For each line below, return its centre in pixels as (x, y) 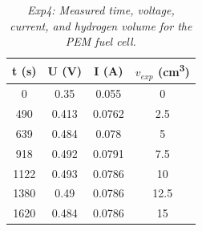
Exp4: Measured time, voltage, (101, 10)
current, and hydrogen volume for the (101, 25)
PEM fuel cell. (101, 41)
